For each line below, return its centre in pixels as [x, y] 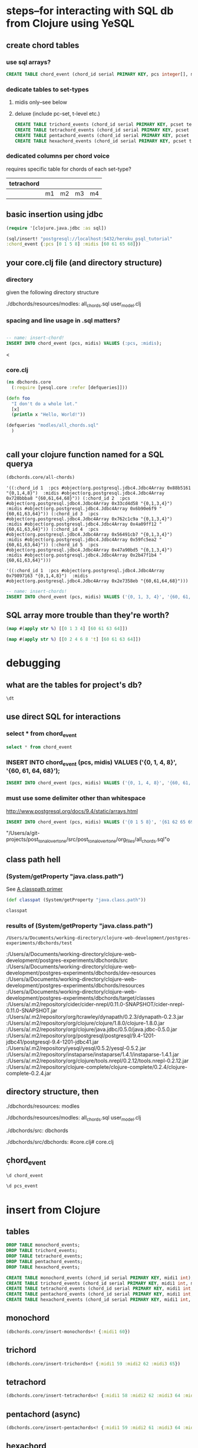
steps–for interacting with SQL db [90, 11]
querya [20, 464]
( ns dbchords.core [29, 382]
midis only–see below [41, 102]
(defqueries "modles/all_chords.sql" [52, 425]
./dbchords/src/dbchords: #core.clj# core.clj [60, 1142]
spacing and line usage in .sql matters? [63, 320]
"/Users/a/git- [23, 833]
